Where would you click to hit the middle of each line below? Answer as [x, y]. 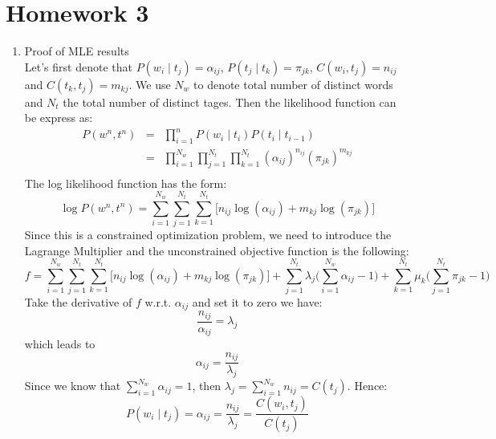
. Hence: [367, 386]
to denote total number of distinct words [293, 84]
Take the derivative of [78, 301]
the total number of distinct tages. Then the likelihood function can [230, 102]
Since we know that [73, 386]
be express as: [59, 118]
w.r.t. [158, 301]
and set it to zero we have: [257, 301]
